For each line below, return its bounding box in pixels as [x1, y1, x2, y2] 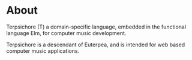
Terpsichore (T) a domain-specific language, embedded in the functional [6, 23, 187, 30]
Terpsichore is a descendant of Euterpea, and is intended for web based [6, 41, 185, 48]
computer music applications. [6, 47, 80, 54]
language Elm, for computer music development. [6, 29, 127, 36]
